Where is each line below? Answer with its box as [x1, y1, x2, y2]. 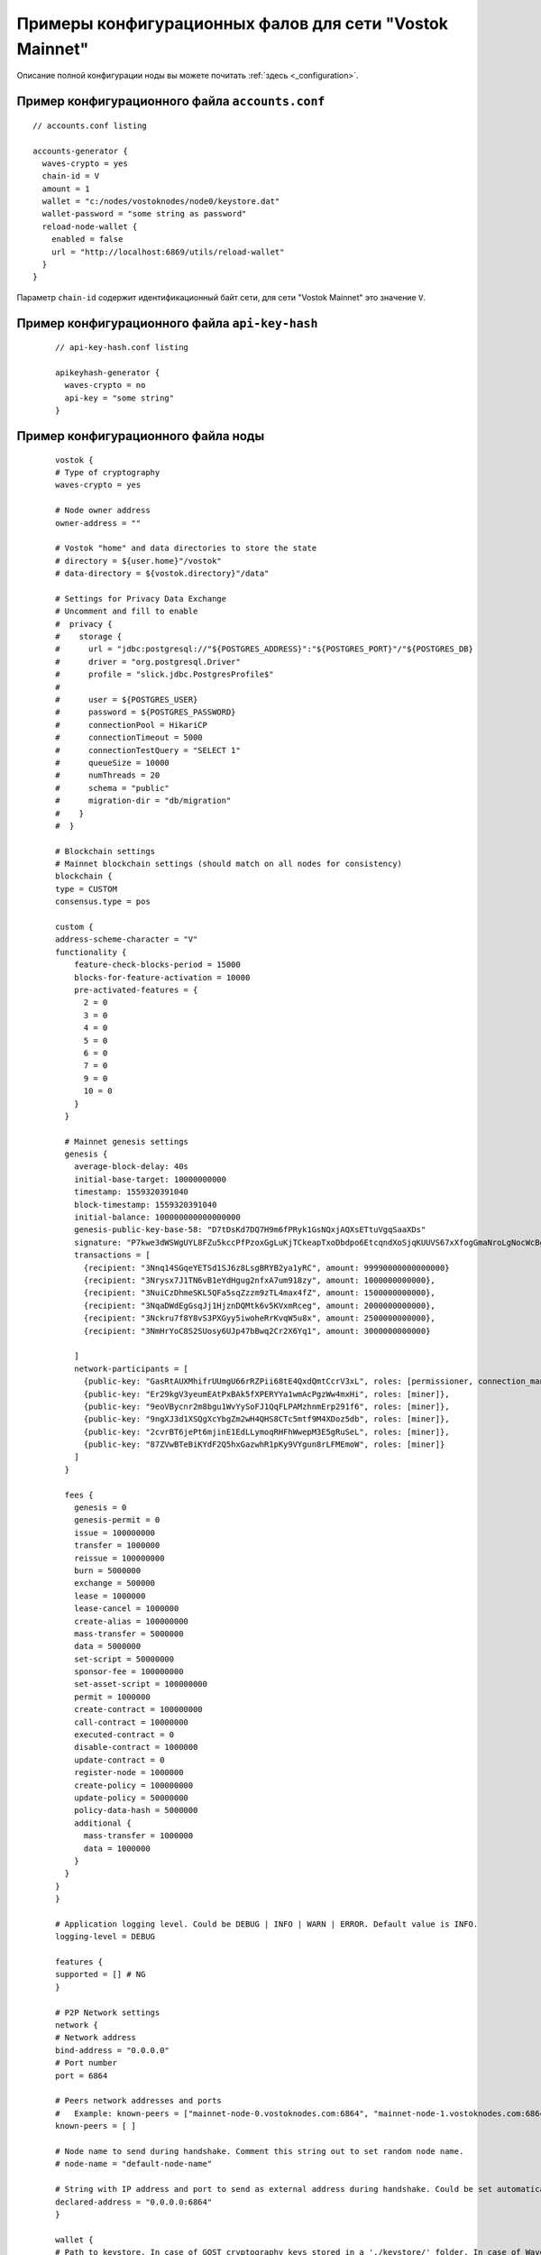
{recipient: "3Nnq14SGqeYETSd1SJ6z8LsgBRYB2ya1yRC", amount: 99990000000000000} [83, 1263, 450, 1273]
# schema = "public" [55, 783, 170, 793]
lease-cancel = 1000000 [73, 1604, 179, 1614]
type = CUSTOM [55, 884, 117, 894]
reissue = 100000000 [73, 1552, 165, 1563]
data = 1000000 [83, 1843, 151, 1854]
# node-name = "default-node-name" [55, 2158, 213, 2169]
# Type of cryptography [55, 467, 160, 477]
